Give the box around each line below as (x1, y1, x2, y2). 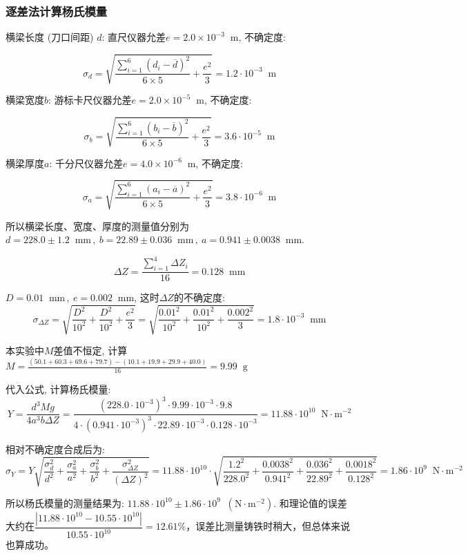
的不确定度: (173, 290, 225, 305)
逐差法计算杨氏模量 (6, 2, 108, 19)
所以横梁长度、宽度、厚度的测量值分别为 (6, 218, 189, 233)
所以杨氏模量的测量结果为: (6, 495, 124, 510)
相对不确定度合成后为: (6, 441, 105, 456)
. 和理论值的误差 (273, 495, 347, 510)
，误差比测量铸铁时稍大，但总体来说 (186, 519, 351, 533)
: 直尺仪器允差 (101, 30, 166, 44)
